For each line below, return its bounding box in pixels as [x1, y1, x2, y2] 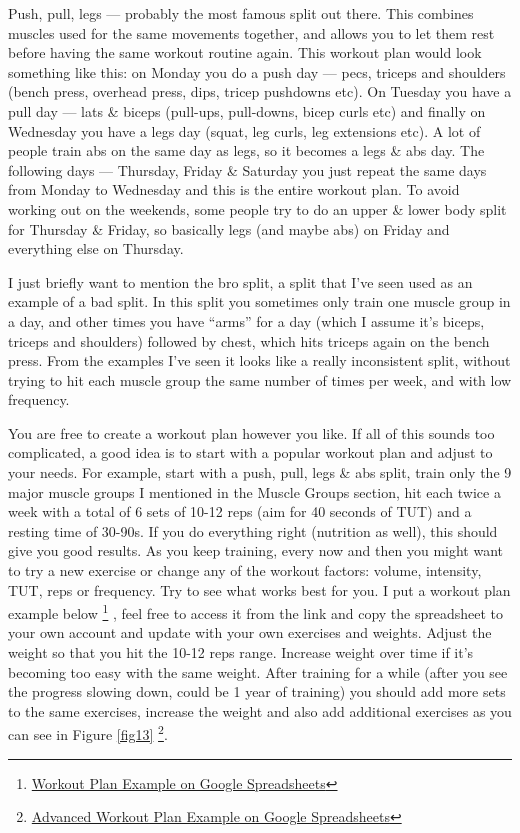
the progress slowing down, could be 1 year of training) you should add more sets [8, 681, 506, 702]
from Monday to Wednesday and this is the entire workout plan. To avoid [8, 179, 460, 200]
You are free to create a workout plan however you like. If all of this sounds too [8, 422, 495, 443]
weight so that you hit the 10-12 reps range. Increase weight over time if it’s [8, 642, 474, 663]
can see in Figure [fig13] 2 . [8, 721, 168, 745]
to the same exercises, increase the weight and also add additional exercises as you [8, 700, 512, 721]
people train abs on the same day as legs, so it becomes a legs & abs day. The [8, 140, 485, 161]
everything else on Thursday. [8, 238, 184, 259]
